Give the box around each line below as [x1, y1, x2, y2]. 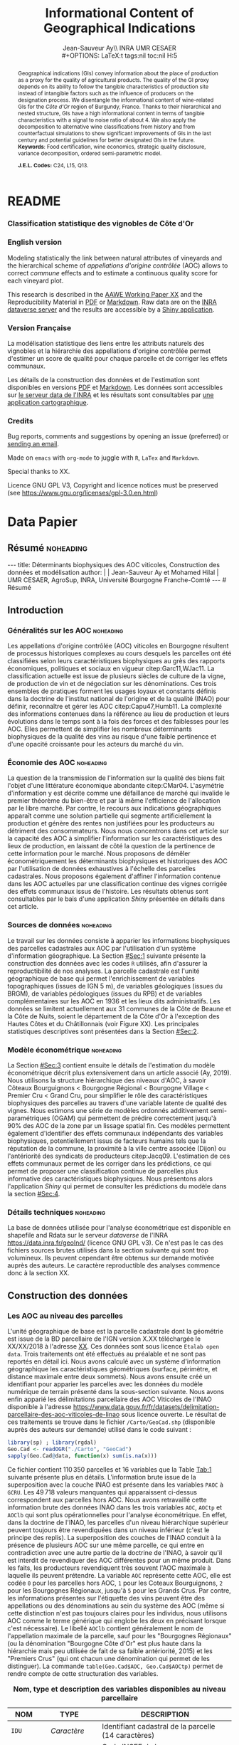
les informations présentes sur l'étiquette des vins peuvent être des [7, 1593, 205, 1602]
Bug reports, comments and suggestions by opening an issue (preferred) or [7, 432, 229, 441]
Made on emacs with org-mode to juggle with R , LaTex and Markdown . [7, 453, 201, 462]
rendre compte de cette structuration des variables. [7, 1669, 159, 1677]
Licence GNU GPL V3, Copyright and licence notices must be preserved [7, 481, 218, 490]
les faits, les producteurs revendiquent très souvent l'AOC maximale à [7, 1564, 211, 1572]
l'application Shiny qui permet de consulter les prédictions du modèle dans [7, 1182, 227, 1191]
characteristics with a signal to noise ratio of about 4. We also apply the [17, 116, 196, 124]
